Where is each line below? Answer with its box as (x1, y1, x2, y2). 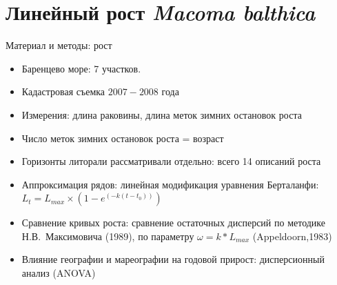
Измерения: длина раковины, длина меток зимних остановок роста (21, 107, 302, 121)
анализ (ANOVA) (21, 266, 96, 280)
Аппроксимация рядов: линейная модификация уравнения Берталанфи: (21, 177, 319, 191)
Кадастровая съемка (21, 84, 105, 99)
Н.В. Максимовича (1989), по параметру (21, 228, 194, 243)
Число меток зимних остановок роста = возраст (21, 130, 224, 145)
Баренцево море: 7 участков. (21, 61, 141, 75)
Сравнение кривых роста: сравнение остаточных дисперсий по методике (21, 215, 326, 230)
